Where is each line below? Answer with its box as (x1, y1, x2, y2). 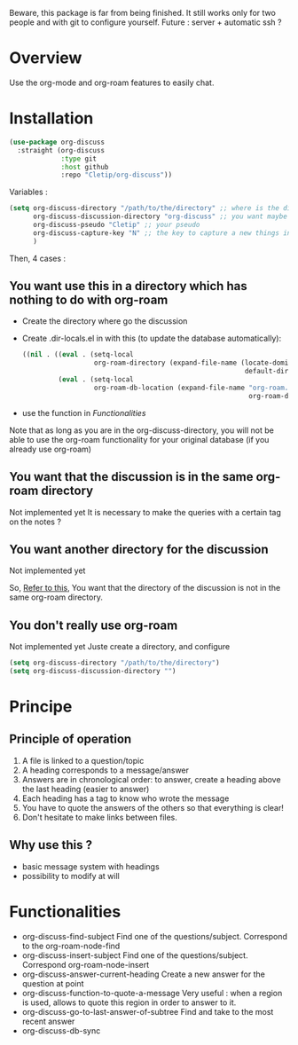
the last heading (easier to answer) (21, 783, 150, 794)
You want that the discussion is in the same (9, 469, 255, 484)
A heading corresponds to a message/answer (21, 765, 189, 775)
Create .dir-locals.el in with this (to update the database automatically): (21, 333, 282, 344)
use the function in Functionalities (21, 407, 146, 418)
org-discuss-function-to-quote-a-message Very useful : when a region (21, 987, 283, 998)
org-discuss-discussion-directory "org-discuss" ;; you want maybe (32, 212, 288, 221)
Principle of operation (9, 732, 132, 747)
